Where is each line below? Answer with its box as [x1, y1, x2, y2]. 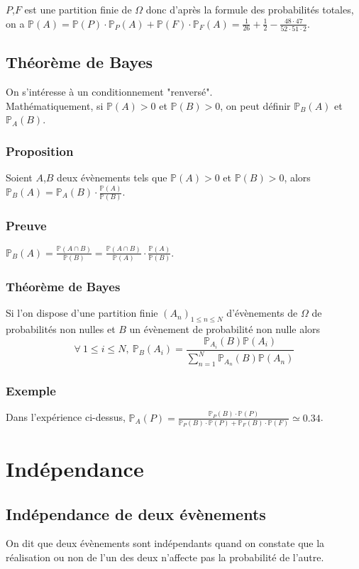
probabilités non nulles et [6, 322, 116, 337]
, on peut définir [220, 98, 291, 113]
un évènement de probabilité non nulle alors [129, 322, 321, 337]
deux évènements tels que [57, 170, 167, 185]
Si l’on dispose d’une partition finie [6, 305, 158, 320]
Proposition [6, 142, 74, 159]
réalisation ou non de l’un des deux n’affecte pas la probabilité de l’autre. [6, 550, 324, 565]
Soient [6, 170, 33, 185]
